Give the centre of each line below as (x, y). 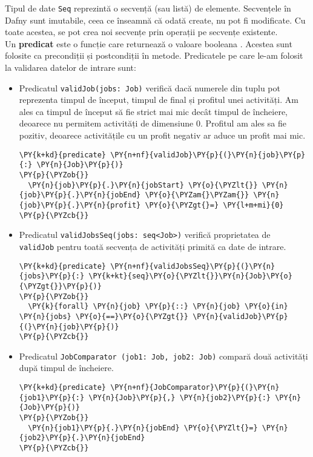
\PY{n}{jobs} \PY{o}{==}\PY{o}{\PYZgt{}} (104, 316)
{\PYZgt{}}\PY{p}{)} (60, 286)
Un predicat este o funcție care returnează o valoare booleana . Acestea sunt (149, 43)
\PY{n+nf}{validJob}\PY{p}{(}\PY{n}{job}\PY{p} (208, 155)
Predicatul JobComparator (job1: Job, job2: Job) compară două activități (163, 356)
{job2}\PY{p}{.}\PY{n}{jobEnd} (82, 438)
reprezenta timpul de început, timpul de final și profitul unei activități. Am (159, 100)
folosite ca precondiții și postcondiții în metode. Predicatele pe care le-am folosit (154, 55)
